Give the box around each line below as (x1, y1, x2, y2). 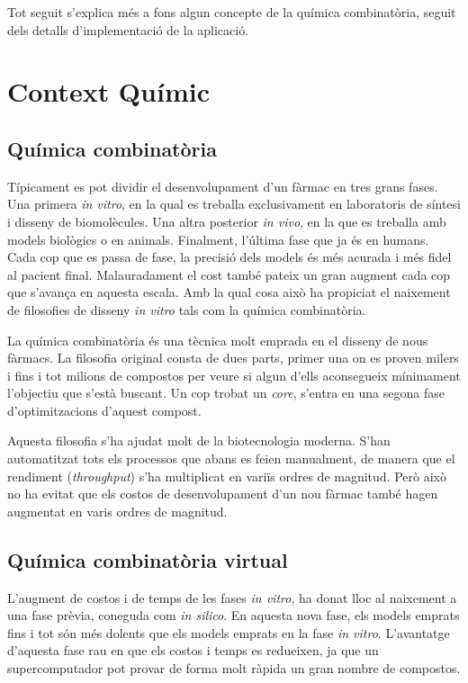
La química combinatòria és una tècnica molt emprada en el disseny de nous (7, 330, 428, 349)
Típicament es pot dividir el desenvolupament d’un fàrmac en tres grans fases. (7, 176, 438, 195)
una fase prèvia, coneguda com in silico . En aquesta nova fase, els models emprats (7, 606, 460, 625)
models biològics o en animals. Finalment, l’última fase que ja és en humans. (7, 229, 429, 248)
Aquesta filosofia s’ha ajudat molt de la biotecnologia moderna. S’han (7, 431, 391, 450)
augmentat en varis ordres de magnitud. (7, 501, 228, 520)
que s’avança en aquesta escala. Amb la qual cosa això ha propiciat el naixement (7, 283, 451, 301)
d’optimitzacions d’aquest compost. (7, 400, 202, 419)
